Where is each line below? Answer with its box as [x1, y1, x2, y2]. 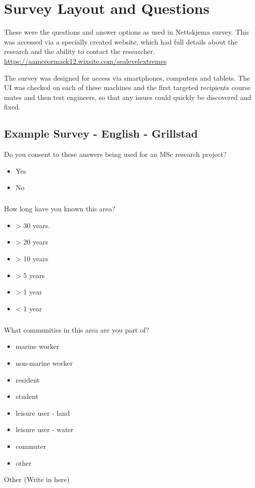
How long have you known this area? [4, 203, 115, 214]
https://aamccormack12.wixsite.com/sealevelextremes [4, 55, 167, 66]
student [15, 391, 39, 401]
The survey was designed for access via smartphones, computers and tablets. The [4, 72, 251, 83]
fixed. [4, 101, 21, 112]
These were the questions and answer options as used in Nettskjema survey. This [4, 27, 249, 37]
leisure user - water [15, 424, 74, 435]
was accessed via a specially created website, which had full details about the [4, 36, 238, 47]
